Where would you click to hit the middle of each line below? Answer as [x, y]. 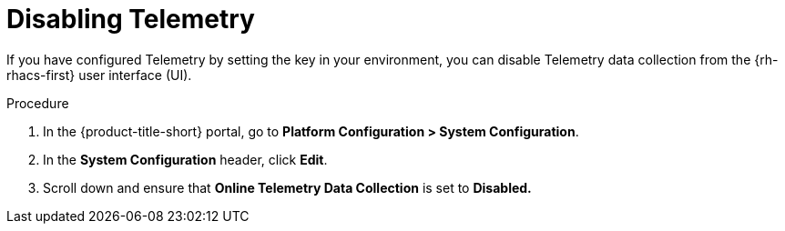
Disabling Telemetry [131, 19]
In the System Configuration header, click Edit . [185, 159]
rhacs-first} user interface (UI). [99, 75]
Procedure [38, 103]
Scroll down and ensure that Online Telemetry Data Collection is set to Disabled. [287, 187]
